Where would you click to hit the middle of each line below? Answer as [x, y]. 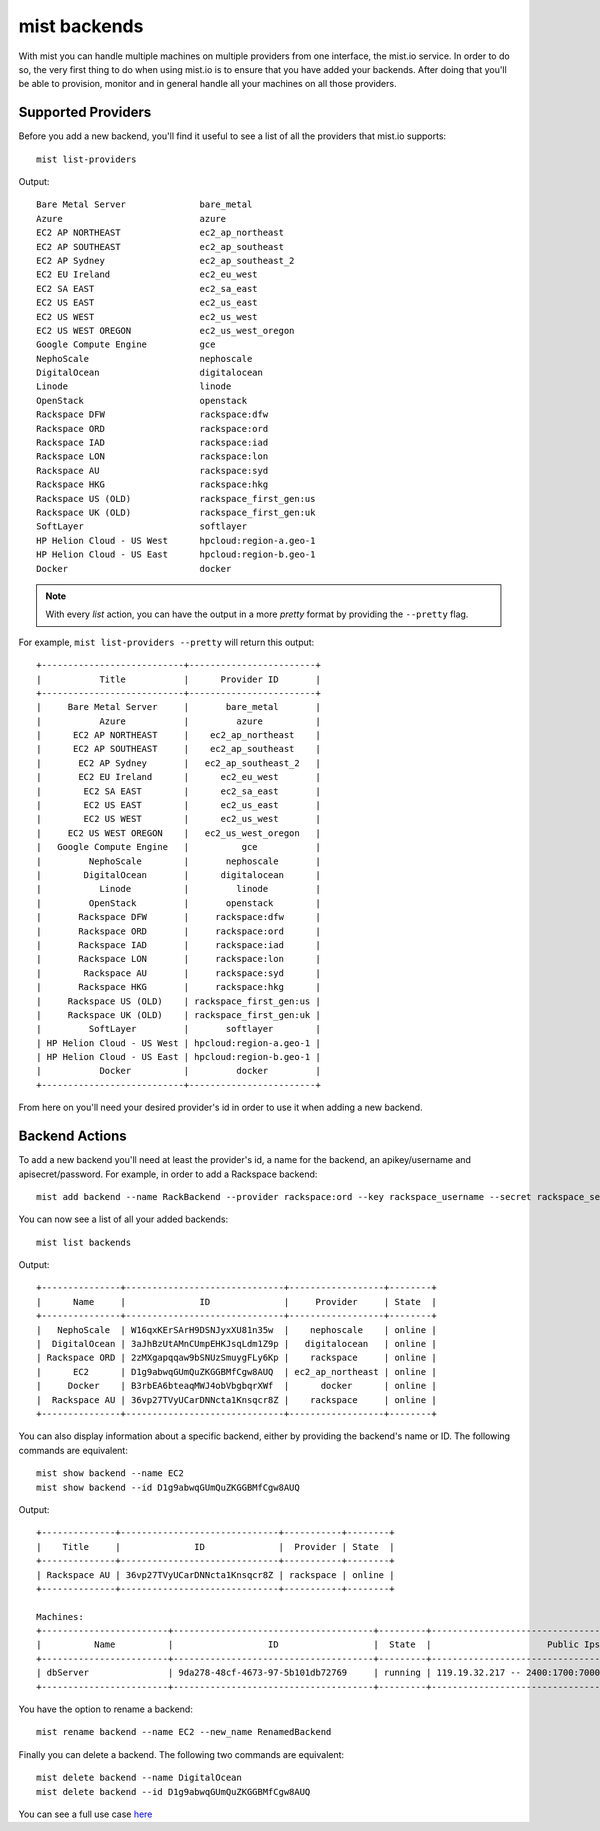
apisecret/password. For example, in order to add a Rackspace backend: [168, 1174]
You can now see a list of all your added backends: [123, 1219]
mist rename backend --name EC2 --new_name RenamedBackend [184, 1732]
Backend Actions [72, 1136]
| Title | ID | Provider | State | [215, 1546]
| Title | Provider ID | [179, 679]
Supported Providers [85, 112]
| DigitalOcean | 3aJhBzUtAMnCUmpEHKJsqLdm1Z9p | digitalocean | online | [236, 1344]
